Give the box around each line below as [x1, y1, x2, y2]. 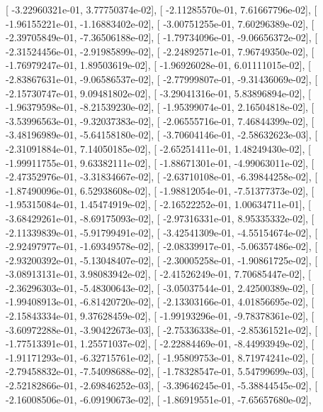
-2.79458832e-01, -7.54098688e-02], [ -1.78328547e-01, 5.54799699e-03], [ [6, 364, 314, 379]
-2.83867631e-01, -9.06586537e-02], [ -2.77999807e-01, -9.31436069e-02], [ [6, 71, 318, 86]
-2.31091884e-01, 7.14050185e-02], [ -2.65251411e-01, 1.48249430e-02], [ [6, 141, 311, 156]
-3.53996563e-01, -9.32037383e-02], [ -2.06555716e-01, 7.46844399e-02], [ [6, 113, 314, 128]
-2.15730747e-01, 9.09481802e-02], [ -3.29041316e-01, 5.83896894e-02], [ [6, 85, 311, 100]
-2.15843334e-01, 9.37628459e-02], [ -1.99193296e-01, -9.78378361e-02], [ [6, 308, 314, 323]
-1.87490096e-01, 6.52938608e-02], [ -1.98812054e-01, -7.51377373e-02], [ [6, 183, 314, 197]
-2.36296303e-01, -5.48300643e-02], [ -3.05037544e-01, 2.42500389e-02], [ [6, 280, 314, 295]
